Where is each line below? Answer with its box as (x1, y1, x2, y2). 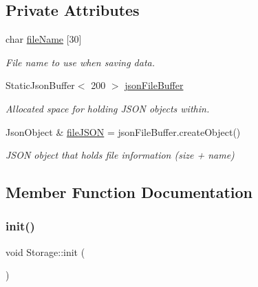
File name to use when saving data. (6, 55, 155, 69)
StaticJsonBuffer (6, 78, 75, 92)
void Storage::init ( (6, 244, 85, 259)
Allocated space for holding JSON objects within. (6, 101, 210, 115)
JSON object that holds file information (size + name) (6, 148, 235, 162)
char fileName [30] (6, 32, 82, 46)
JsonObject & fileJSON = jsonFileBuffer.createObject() (6, 124, 241, 139)
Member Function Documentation (6, 181, 253, 203)
